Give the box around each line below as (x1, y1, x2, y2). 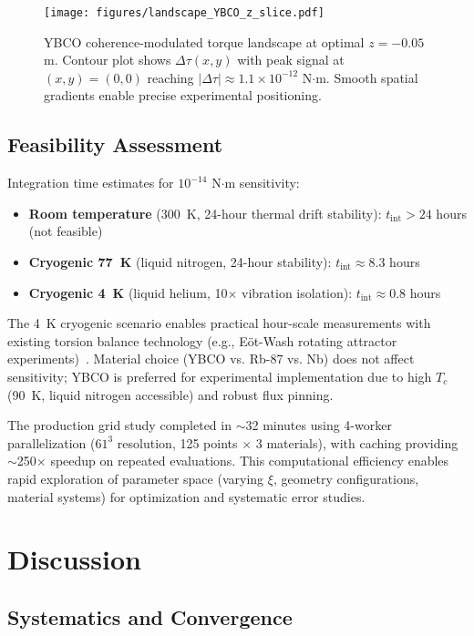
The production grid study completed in (7, 415, 232, 435)
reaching (147, 67, 194, 87)
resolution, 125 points (117, 433, 238, 452)
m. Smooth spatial (315, 67, 418, 87)
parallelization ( (7, 433, 96, 452)
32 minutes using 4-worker (245, 415, 392, 435)
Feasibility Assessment (7, 130, 223, 159)
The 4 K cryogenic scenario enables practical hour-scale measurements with (7, 313, 431, 333)
